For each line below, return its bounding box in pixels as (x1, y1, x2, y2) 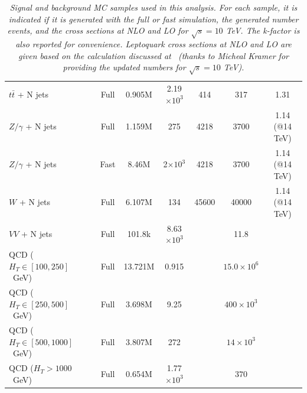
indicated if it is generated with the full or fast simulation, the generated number (8, 12, 299, 25)
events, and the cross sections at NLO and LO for (7, 24, 188, 37)
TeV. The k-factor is (226, 24, 300, 37)
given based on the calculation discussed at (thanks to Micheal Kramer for (18, 49, 289, 61)
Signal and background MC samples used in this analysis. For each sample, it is (9, 1, 298, 13)
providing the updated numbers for (63, 61, 186, 73)
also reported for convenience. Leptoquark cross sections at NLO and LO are (15, 37, 292, 50)
